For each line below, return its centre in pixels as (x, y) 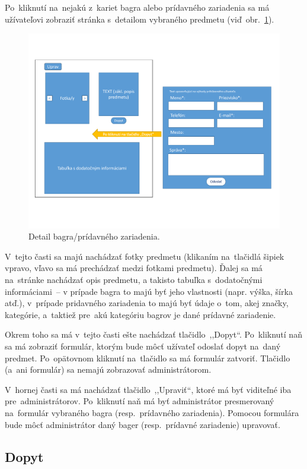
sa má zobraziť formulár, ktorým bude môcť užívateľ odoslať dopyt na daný (143, 346)
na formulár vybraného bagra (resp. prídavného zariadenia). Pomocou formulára (152, 413)
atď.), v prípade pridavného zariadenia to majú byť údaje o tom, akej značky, (147, 303)
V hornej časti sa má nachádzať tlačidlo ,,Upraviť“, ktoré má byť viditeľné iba (148, 389)
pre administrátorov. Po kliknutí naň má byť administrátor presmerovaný (140, 401)
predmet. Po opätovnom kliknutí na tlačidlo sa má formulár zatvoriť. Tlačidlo (148, 358)
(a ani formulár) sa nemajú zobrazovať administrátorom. (108, 369)
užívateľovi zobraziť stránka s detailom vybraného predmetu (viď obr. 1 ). (140, 19)
